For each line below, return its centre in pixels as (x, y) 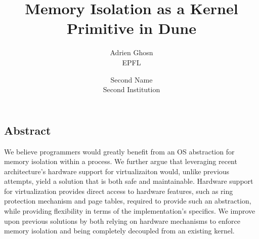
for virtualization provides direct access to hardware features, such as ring (119, 191)
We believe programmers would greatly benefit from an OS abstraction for (119, 151)
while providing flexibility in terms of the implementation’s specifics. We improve (130, 211)
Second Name (132, 79)
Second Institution (132, 89)
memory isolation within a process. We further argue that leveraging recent (121, 161)
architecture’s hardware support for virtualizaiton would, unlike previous (117, 171)
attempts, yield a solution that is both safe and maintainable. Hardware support (129, 181)
